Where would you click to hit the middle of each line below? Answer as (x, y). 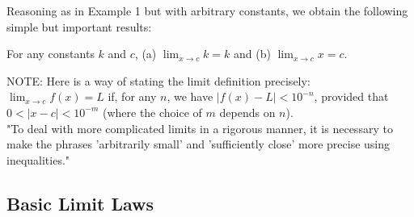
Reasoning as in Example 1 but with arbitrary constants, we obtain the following (207, 10)
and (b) (252, 54)
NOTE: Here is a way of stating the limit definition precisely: (158, 80)
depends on (247, 112)
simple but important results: (79, 26)
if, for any (132, 96)
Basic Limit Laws (80, 203)
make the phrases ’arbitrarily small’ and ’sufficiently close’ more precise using (199, 144)
